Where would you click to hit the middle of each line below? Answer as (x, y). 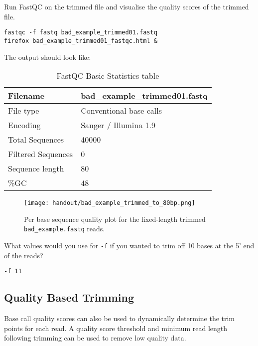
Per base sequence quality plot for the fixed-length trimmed (115, 219)
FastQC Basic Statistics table (108, 76)
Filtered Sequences (41, 154)
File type (24, 111)
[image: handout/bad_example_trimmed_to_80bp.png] (110, 203)
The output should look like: (48, 57)
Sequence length (36, 169)
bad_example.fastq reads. (64, 229)
